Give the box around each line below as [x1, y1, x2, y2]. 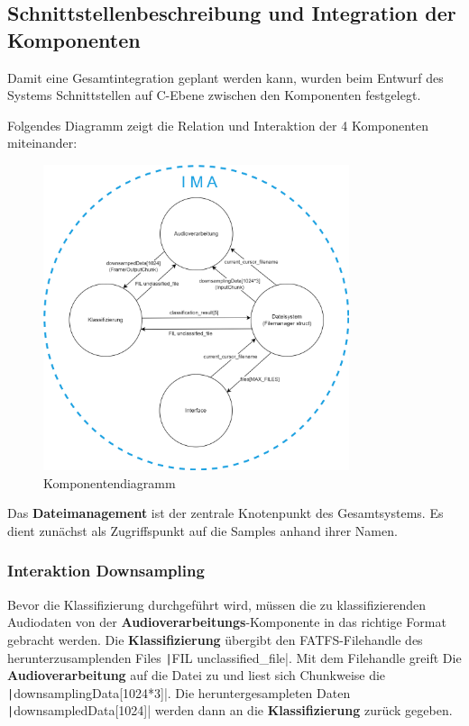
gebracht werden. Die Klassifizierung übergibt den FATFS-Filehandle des [7, 630, 423, 649]
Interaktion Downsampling [7, 559, 205, 582]
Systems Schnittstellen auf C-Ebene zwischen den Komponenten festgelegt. [7, 86, 421, 104]
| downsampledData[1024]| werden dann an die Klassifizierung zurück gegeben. [7, 701, 453, 720]
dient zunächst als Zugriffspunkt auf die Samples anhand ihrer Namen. [7, 521, 398, 540]
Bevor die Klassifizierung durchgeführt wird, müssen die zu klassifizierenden [7, 594, 427, 613]
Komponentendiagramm [43, 473, 176, 492]
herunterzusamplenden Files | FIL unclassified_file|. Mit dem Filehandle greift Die [7, 648, 462, 667]
